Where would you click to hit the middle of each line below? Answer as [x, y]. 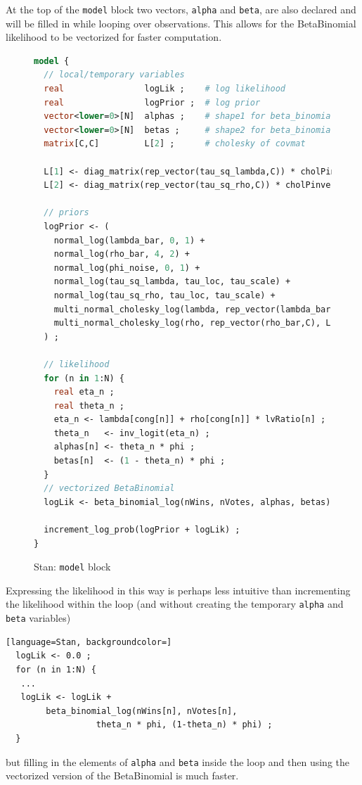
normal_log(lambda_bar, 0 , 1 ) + [129, 240]
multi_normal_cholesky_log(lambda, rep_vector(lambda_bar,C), [202, 309]
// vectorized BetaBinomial [109, 489]
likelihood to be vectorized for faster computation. [114, 37]
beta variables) [38, 618]
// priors [66, 213]
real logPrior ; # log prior [152, 102]
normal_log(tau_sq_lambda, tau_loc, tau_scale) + [172, 282]
